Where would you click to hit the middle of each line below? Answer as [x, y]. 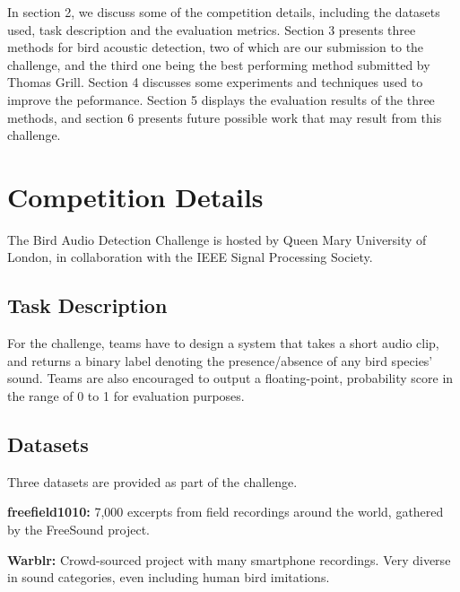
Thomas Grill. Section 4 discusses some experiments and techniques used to [215, 82]
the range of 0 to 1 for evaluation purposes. [126, 396]
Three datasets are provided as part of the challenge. [152, 481]
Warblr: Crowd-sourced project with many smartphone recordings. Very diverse [229, 559]
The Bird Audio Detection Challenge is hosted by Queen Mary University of [217, 239]
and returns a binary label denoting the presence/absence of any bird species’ [220, 360]
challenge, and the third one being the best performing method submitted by [219, 64]
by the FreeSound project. [78, 530]
